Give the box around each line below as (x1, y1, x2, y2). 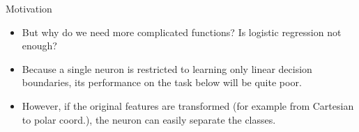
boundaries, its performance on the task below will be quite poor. (22, 75, 302, 90)
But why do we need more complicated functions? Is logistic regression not (22, 24, 342, 39)
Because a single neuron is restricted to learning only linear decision (22, 61, 312, 76)
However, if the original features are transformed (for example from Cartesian (22, 98, 354, 113)
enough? (22, 38, 57, 53)
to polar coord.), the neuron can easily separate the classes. (22, 112, 276, 126)
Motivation (6, 1, 52, 15)
